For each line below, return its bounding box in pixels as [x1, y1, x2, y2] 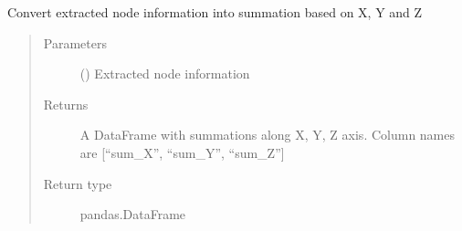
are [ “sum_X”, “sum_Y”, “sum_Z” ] [79, 142, 285, 162]
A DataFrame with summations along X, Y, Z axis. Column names [79, 125, 456, 144]
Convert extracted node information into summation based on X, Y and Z [7, 3, 423, 21]
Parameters [43, 33, 107, 52]
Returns [43, 94, 89, 113]
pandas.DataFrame [79, 205, 186, 224]
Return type [43, 173, 112, 193]
